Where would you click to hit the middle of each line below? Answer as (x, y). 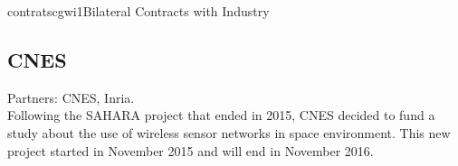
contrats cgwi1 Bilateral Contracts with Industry (138, 11)
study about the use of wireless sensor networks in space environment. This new (229, 132)
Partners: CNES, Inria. (71, 97)
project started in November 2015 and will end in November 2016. (191, 150)
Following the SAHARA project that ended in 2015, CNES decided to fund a (221, 115)
